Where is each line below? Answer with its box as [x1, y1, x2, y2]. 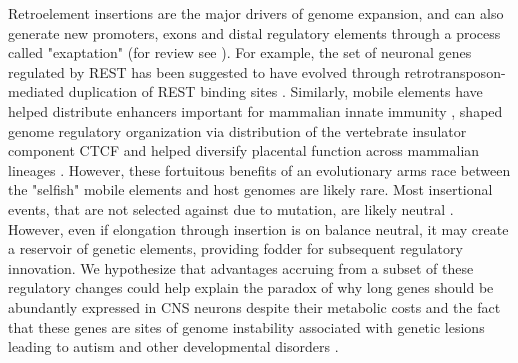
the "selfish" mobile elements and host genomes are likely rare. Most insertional [8, 179, 493, 200]
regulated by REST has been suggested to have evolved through [8, 61, 400, 82]
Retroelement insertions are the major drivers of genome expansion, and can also [8, 3, 504, 23]
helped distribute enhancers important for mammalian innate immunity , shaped [8, 100, 503, 121]
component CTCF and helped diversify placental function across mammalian [8, 140, 480, 161]
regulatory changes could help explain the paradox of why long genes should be [8, 277, 494, 298]
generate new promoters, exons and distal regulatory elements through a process [8, 22, 501, 43]
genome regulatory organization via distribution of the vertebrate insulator [8, 120, 467, 141]
